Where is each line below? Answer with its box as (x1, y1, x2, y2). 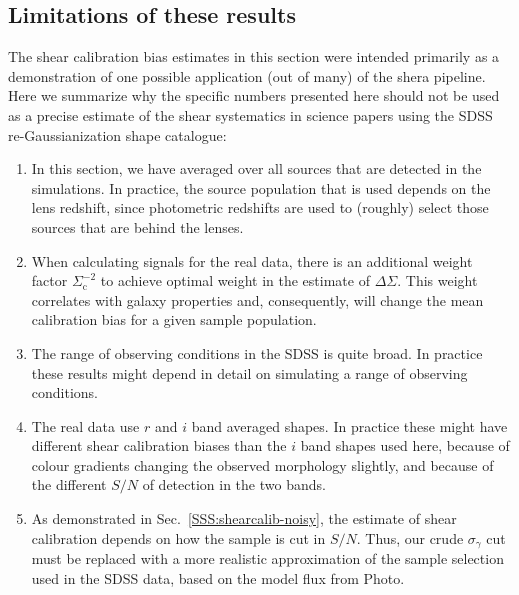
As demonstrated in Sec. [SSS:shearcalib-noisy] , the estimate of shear (31, 508, 457, 529)
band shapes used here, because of (300, 435, 510, 456)
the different (31, 474, 107, 495)
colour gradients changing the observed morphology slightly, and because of (31, 454, 494, 475)
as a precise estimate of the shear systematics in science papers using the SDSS (8, 104, 493, 125)
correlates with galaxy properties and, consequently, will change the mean (31, 289, 484, 310)
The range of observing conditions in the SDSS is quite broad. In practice (31, 342, 483, 363)
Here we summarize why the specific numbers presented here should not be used (8, 85, 500, 106)
